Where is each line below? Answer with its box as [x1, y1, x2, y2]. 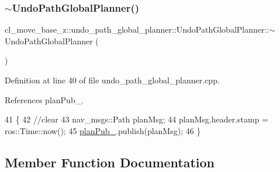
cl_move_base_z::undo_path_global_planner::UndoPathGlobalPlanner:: [5, 23, 269, 36]
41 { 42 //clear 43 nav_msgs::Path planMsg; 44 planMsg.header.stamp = [5, 113, 269, 125]
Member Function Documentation [5, 153, 215, 171]
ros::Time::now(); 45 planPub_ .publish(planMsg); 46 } [5, 124, 201, 136]
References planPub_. [5, 93, 84, 106]
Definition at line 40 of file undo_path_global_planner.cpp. [5, 74, 220, 86]
